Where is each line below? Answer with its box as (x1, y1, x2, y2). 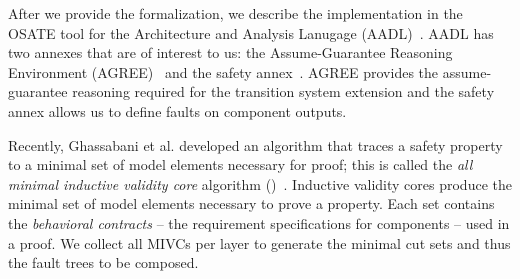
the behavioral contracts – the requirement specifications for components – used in (8, 212, 510, 233)
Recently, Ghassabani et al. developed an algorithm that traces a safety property (8, 134, 503, 155)
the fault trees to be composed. (8, 252, 199, 273)
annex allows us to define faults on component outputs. (8, 100, 347, 121)
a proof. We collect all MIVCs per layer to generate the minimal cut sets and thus (8, 232, 511, 253)
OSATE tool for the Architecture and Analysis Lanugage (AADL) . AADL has (8, 22, 494, 43)
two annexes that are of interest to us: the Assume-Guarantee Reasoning (8, 42, 453, 63)
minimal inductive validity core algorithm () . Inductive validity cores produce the (8, 173, 512, 194)
